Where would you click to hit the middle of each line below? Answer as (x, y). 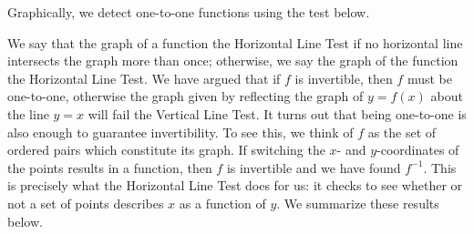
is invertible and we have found (314, 167)
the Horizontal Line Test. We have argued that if (144, 78)
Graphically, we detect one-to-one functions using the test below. (189, 12)
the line (28, 113)
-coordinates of (418, 150)
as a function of (222, 203)
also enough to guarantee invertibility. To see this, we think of (180, 132)
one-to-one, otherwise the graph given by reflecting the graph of (185, 96)
